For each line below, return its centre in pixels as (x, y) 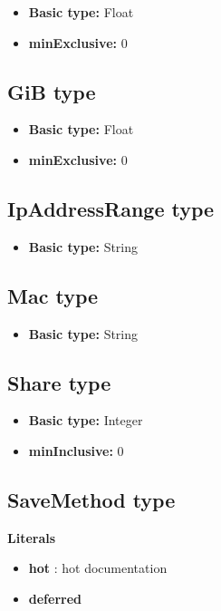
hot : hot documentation (98, 568)
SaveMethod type (91, 499)
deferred (55, 598)
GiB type (52, 91)
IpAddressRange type (111, 208)
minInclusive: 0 (76, 450)
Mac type (53, 295)
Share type (59, 382)
